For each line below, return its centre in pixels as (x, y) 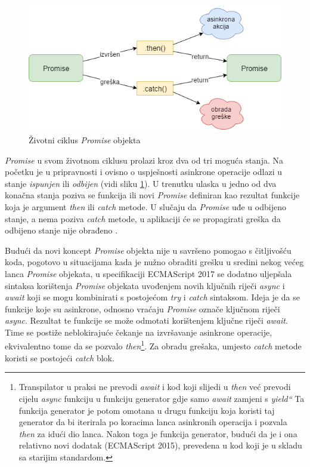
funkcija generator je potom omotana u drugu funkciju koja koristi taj (147, 410)
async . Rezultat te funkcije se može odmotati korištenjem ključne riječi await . (146, 320)
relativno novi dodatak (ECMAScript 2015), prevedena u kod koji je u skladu (160, 445)
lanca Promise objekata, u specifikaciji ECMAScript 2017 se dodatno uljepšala (148, 273)
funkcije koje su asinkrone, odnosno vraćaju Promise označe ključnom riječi (142, 308)
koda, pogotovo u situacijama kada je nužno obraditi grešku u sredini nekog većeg (154, 262)
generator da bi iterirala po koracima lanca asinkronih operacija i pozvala (153, 422)
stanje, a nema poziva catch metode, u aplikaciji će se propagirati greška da (143, 218)
